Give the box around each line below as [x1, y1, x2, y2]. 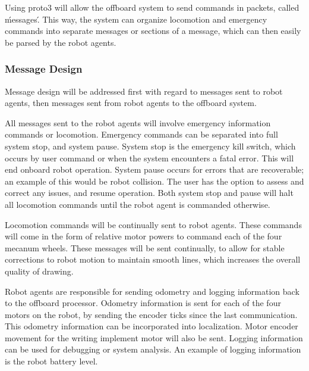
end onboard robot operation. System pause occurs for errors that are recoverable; [5, 163, 304, 176]
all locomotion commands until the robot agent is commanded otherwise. [5, 198, 270, 210]
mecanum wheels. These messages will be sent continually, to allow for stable [5, 241, 285, 254]
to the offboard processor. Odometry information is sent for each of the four [5, 297, 281, 309]
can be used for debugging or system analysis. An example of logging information [5, 343, 301, 356]
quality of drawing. [5, 264, 74, 277]
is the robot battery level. [5, 355, 98, 367]
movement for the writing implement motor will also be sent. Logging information [5, 331, 303, 344]
